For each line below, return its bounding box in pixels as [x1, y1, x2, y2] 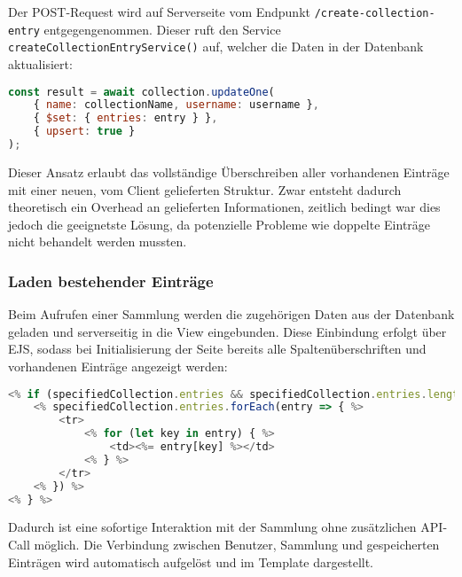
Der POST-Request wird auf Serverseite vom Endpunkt [8, 3, 310, 20]
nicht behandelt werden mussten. [8, 232, 187, 251]
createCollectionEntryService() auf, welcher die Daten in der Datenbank [8, 37, 424, 56]
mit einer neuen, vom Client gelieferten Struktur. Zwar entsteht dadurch [8, 180, 402, 199]
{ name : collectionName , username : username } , [33, 98, 319, 112]
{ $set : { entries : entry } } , [33, 112, 218, 125]
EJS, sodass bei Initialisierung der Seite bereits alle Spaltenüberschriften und [8, 339, 427, 358]
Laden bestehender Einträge [8, 269, 214, 292]
